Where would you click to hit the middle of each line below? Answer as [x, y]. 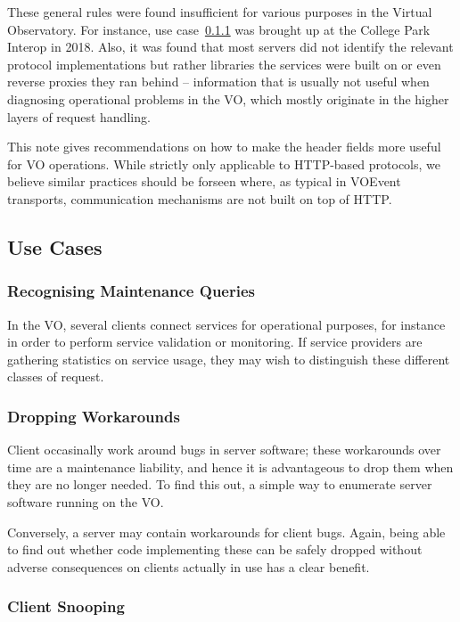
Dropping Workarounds [94, 416]
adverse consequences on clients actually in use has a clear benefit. [189, 566]
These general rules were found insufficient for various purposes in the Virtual [220, 12]
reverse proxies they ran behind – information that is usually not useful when [218, 82]
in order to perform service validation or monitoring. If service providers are [215, 342]
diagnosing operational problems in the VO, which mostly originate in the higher [228, 98]
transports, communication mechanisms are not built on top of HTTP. [200, 198]
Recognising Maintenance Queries [131, 291]
